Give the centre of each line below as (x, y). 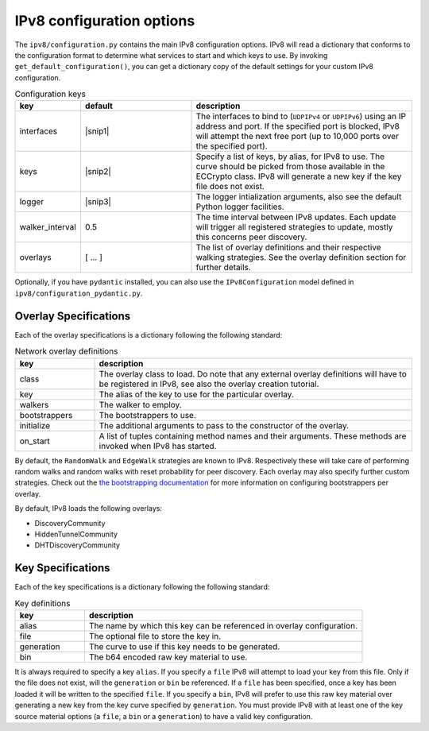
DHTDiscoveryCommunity (77, 545)
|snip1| (97, 131)
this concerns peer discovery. (251, 237)
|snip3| (98, 202)
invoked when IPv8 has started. (158, 446)
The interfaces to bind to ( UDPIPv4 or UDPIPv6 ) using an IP (301, 117)
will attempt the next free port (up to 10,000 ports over (297, 137)
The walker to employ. (140, 404)
